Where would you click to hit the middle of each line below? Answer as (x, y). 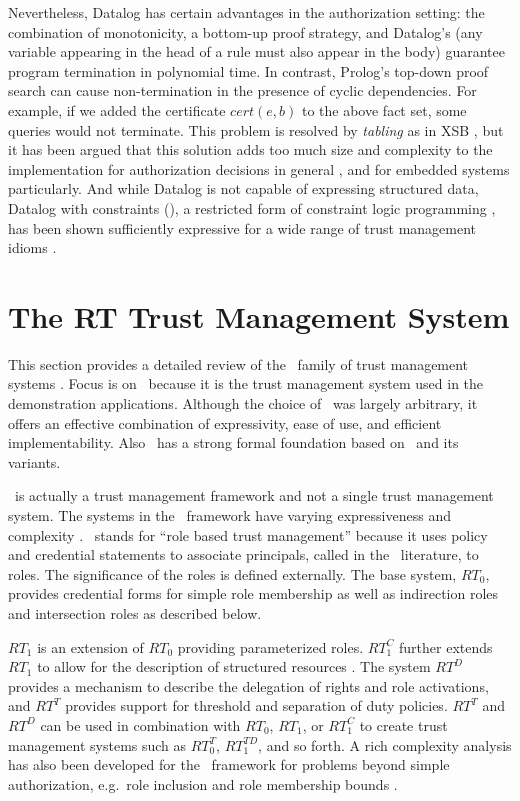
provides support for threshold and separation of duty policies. (256, 705)
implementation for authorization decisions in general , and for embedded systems (259, 168)
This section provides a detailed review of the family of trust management (238, 363)
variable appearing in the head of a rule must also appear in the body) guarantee (256, 51)
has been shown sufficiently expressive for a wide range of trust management (242, 227)
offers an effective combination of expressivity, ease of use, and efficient (225, 422)
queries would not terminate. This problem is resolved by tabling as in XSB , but (256, 129)
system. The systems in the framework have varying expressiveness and (229, 515)
